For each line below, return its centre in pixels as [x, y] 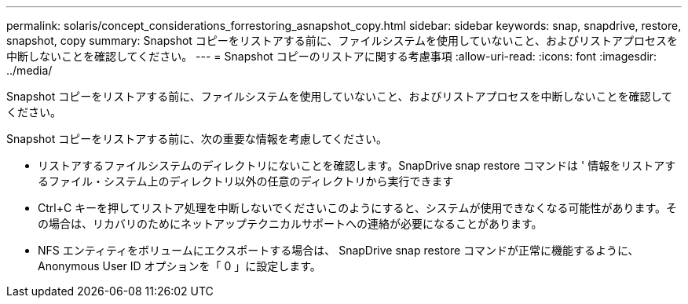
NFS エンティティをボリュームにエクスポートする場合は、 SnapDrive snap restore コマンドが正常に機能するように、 [339, 250]
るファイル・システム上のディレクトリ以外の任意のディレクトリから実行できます [246, 181]
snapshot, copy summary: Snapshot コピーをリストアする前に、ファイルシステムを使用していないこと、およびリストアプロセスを [342, 40]
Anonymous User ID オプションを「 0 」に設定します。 [179, 266]
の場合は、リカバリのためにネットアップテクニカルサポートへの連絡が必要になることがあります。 [290, 223]
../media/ [29, 70]
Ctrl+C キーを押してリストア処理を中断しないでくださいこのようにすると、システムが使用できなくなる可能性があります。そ [358, 208]
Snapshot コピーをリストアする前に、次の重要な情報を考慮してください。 [197, 139]
